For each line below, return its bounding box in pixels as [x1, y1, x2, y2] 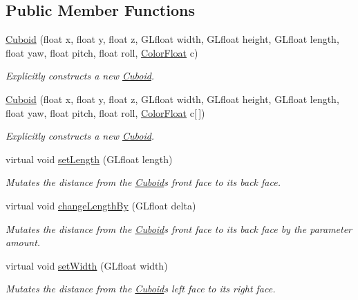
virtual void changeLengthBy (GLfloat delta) [6, 198, 196, 212]
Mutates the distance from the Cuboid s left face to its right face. [6, 281, 276, 296]
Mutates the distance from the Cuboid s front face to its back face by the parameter [6, 221, 352, 236]
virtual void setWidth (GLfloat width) [6, 258, 168, 272]
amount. [6, 235, 41, 250]
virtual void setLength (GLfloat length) [6, 151, 173, 166]
